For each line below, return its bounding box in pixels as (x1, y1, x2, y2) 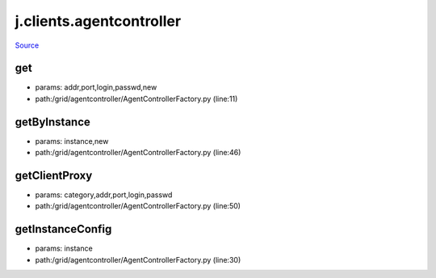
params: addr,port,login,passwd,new (35, 82, 157, 92)
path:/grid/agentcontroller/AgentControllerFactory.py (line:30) (35, 255, 241, 264)
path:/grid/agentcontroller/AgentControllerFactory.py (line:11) (35, 94, 238, 103)
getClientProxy (15, 168, 93, 182)
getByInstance (15, 115, 90, 128)
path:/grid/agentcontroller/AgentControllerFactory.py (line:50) (35, 201, 241, 211)
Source (15, 40, 40, 50)
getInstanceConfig (15, 222, 112, 236)
